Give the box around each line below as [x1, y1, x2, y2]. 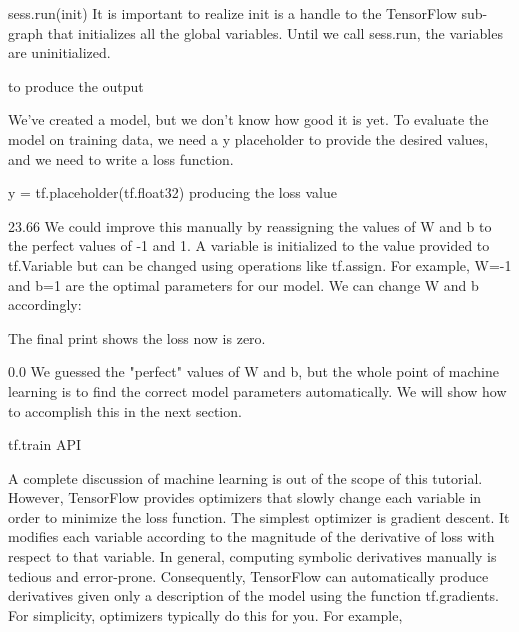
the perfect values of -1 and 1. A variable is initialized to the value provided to [8, 235, 490, 256]
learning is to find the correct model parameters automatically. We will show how [8, 380, 507, 401]
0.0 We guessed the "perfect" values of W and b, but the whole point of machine [8, 361, 500, 382]
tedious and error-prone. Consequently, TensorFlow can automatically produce [8, 565, 489, 586]
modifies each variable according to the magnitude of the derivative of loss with [8, 526, 495, 547]
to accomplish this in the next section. [8, 400, 242, 421]
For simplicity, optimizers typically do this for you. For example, [8, 604, 403, 625]
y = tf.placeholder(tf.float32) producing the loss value [8, 182, 337, 203]
